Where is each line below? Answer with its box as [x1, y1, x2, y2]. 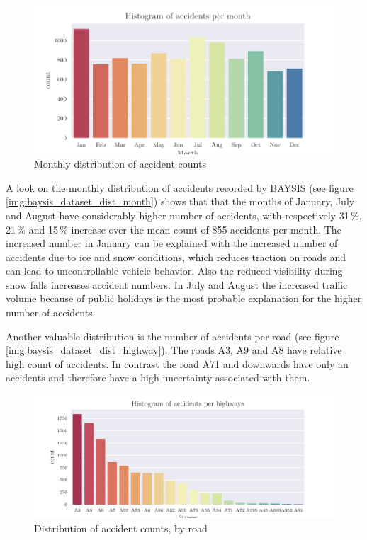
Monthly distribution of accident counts [34, 156, 206, 171]
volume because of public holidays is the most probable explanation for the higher [6, 291, 362, 306]
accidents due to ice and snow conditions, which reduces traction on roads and [6, 249, 346, 264]
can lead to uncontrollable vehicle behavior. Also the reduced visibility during [6, 263, 343, 278]
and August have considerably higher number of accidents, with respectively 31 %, [6, 207, 362, 222]
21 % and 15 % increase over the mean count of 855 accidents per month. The [6, 222, 341, 236]
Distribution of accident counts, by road [34, 520, 208, 535]
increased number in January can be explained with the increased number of [6, 236, 338, 251]
